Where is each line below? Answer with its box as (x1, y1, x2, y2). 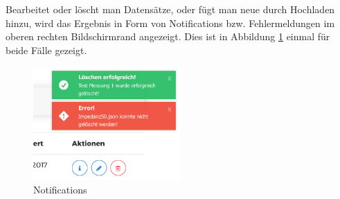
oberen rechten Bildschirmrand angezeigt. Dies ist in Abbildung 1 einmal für (6, 29, 330, 44)
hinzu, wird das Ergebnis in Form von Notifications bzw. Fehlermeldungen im (6, 15, 335, 30)
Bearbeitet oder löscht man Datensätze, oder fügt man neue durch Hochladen (6, 2, 335, 16)
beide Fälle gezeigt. (6, 42, 87, 57)
